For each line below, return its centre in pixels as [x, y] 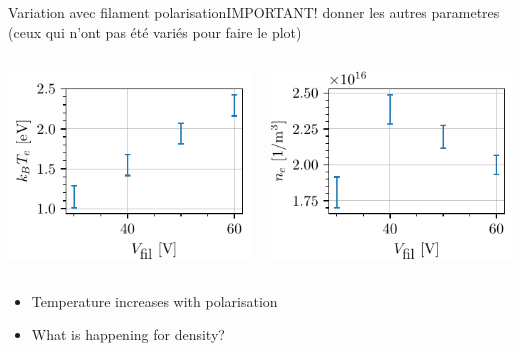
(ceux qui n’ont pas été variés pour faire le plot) [155, 31]
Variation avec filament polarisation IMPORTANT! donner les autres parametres [254, 12]
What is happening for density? [128, 334]
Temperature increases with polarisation [154, 300]
